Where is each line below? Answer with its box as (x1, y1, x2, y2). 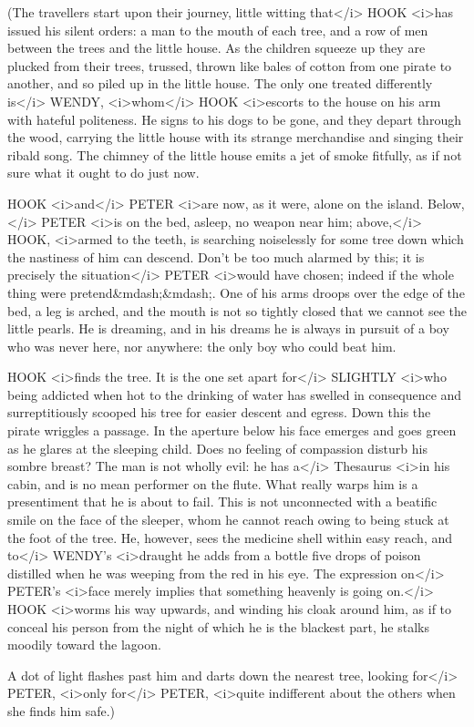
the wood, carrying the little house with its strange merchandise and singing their (7, 128, 464, 147)
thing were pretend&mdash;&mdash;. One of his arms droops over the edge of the (7, 282, 465, 302)
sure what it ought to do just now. (7, 163, 200, 182)
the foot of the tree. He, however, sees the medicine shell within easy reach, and (7, 527, 453, 547)
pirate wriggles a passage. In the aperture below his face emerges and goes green (7, 421, 457, 440)
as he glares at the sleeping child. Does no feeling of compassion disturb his (7, 438, 428, 457)
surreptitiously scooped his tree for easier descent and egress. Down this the (7, 403, 431, 422)
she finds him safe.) (7, 701, 116, 720)
